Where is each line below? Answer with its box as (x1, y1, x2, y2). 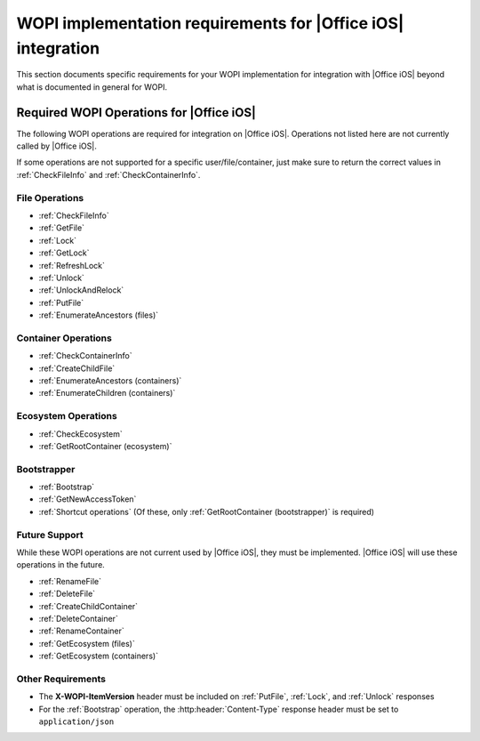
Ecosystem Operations (16, 410, 117, 423)
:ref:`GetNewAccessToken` (38, 494, 137, 504)
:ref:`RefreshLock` (38, 260, 106, 270)
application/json (38, 717, 115, 727)
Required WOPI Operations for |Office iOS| (16, 105, 257, 120)
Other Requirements (16, 673, 107, 685)
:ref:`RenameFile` (38, 576, 102, 586)
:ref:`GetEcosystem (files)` (38, 638, 135, 648)
